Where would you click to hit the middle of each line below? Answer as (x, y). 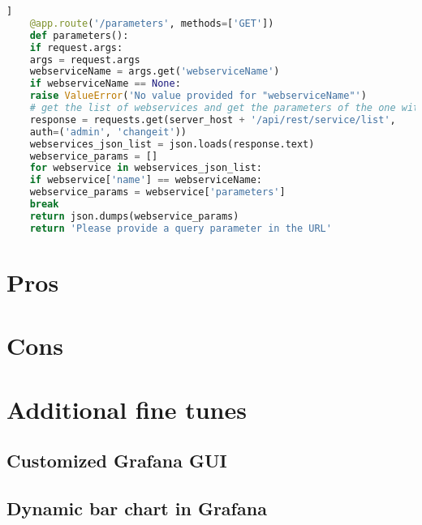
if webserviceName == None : (105, 84)
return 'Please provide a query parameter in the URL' (181, 228)
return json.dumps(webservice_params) (134, 216)
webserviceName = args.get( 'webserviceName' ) (155, 72)
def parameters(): (79, 35)
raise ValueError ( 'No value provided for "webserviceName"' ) (198, 96)
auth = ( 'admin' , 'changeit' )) (108, 132)
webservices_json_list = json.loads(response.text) (172, 144)
